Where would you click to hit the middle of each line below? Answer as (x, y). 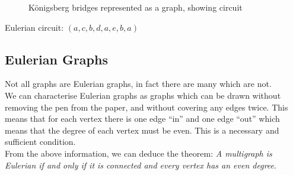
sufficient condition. (40, 142)
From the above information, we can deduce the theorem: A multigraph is (138, 153)
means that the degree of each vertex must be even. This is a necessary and (142, 130)
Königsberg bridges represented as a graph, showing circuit (136, 7)
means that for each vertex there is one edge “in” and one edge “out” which (142, 119)
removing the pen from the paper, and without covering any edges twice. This (146, 107)
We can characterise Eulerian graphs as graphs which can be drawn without (143, 95)
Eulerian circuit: (34, 27)
